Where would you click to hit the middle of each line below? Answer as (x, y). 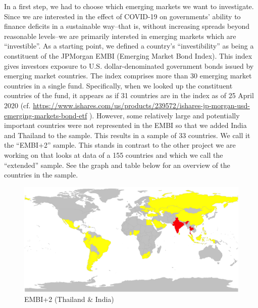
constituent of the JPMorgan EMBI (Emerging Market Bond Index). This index (128, 55)
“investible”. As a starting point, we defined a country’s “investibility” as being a (129, 46)
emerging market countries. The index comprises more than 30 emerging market (128, 76)
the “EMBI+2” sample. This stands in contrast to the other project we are (120, 145)
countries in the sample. (41, 175)
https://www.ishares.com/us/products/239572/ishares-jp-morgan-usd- (141, 105)
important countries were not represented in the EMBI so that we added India (125, 125)
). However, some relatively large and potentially (164, 115)
